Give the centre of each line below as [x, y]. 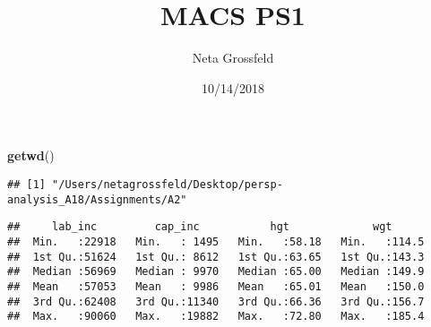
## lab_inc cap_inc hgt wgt [200, 227]
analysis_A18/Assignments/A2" [97, 199]
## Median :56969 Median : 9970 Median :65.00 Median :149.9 [216, 272]
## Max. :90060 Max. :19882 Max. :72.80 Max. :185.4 [216, 317]
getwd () [31, 155]
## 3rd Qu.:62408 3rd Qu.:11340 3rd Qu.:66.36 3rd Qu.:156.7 [216, 301]
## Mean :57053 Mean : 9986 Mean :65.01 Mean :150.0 [216, 286]
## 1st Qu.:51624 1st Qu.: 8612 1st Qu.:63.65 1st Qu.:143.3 [216, 257]
